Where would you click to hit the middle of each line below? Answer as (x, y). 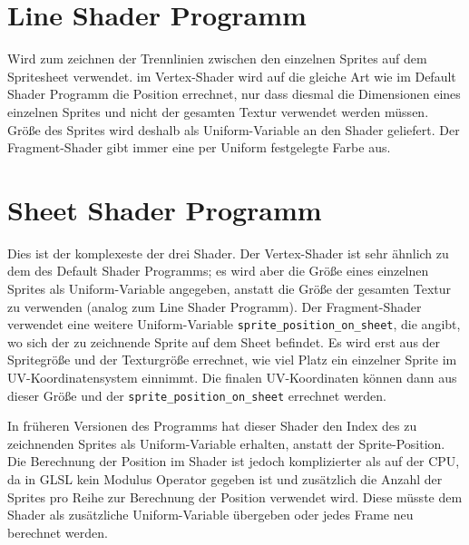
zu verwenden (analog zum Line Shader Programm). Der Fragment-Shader (215, 306)
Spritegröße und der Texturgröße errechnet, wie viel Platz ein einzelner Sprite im (232, 360)
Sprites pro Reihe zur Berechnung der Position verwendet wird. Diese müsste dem (235, 496)
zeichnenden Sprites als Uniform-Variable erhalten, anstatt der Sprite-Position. (226, 443)
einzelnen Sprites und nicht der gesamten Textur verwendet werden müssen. (218, 111)
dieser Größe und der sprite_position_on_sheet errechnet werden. (197, 395)
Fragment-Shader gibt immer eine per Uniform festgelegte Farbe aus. (199, 147)
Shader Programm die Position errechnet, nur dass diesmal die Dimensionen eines (234, 94)
